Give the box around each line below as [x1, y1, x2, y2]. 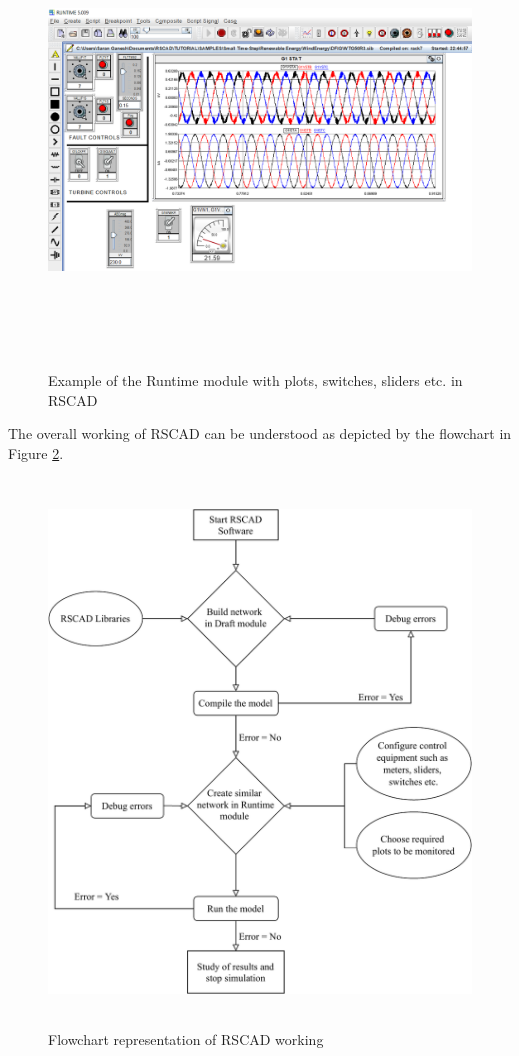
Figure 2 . [8, 442, 64, 463]
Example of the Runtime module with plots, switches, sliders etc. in [48, 370, 463, 391]
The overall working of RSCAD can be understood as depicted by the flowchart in [8, 423, 512, 444]
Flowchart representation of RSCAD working [48, 1029, 324, 1050]
